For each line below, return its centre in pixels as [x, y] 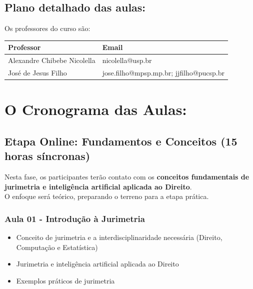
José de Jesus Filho [37, 72]
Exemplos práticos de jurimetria [65, 280]
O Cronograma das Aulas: [96, 109]
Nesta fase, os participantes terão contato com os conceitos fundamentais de [127, 177]
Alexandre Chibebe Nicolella [52, 60]
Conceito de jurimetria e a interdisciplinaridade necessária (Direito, [119, 237]
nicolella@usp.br [127, 60]
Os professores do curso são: [47, 28]
